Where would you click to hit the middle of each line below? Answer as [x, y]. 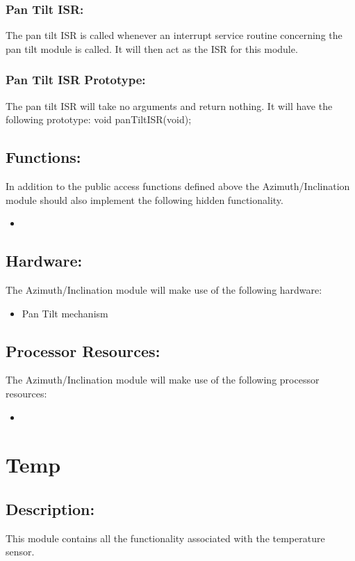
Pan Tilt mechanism [65, 313]
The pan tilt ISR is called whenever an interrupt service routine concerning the [174, 35]
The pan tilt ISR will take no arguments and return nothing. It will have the [169, 105]
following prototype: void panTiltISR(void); [99, 119]
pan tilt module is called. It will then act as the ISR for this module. [152, 48]
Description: [50, 508]
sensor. [20, 552]
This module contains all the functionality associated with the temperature [165, 538]
